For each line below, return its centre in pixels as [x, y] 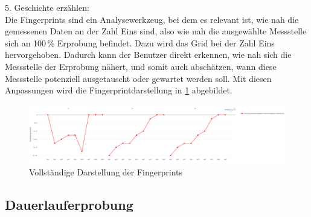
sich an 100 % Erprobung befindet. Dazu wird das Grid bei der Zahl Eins [140, 42]
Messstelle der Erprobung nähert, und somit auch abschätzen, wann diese [141, 66]
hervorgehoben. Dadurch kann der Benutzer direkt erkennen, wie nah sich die [148, 55]
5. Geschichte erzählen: [47, 7]
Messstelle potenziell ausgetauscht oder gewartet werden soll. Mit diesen [138, 78]
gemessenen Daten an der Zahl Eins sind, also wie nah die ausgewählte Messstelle [156, 31]
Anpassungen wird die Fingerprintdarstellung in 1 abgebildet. [119, 90]
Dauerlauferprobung [69, 205]
